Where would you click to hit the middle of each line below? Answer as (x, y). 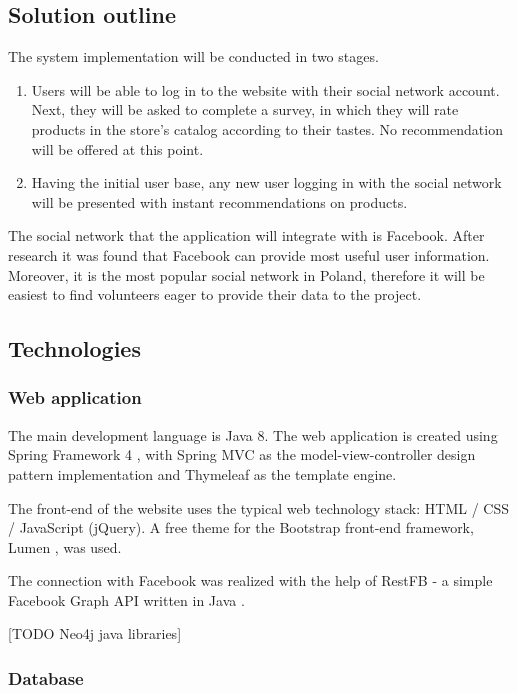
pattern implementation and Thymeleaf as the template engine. (202, 473)
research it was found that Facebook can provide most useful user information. (249, 254)
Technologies (74, 348)
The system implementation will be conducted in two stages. (193, 56)
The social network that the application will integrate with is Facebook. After (246, 235)
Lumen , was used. (65, 546)
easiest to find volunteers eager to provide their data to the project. (215, 294)
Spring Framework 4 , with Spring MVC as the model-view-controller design (242, 454)
